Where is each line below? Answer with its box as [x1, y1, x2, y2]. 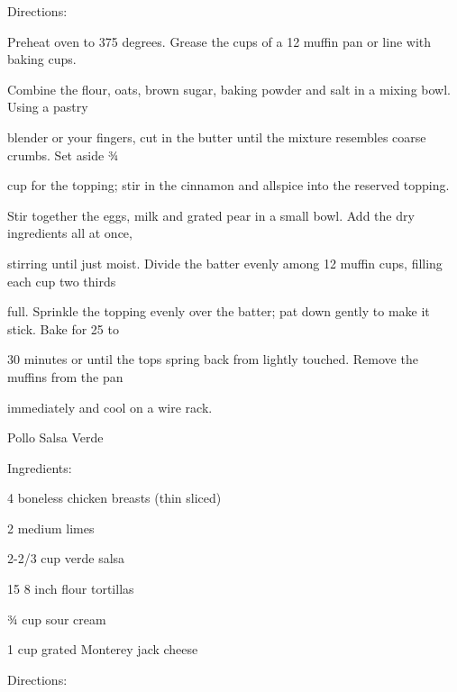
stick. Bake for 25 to [7, 319, 119, 338]
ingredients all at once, [7, 223, 133, 242]
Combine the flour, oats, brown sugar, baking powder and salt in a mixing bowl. [7, 79, 451, 98]
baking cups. [7, 50, 77, 68]
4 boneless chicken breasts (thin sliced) [7, 488, 222, 507]
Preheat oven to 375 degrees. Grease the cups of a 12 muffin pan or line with [7, 32, 432, 50]
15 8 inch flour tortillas [7, 579, 134, 598]
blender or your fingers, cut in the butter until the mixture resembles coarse [7, 127, 426, 146]
